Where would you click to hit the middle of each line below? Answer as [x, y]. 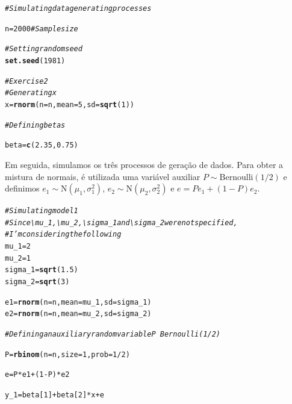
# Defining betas [35, 125]
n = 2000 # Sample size [42, 29]
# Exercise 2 [26, 81]
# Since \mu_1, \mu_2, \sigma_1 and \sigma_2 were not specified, [121, 222]
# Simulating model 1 [42, 211]
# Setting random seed [44, 49]
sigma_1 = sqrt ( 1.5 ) [42, 270]
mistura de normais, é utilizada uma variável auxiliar [103, 176]
